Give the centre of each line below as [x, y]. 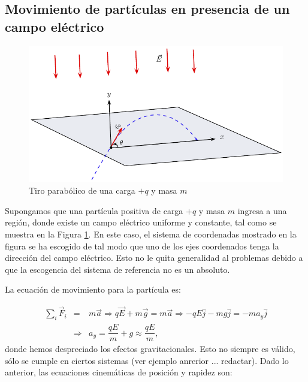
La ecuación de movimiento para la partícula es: [93, 289]
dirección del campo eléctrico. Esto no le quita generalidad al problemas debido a [154, 258]
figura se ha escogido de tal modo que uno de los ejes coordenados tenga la [142, 246]
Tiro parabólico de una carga [82, 190]
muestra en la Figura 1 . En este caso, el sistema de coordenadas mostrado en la [151, 234]
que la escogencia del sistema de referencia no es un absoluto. [117, 269]
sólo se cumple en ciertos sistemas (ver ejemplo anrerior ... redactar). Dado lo [147, 360]
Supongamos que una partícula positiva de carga [94, 210]
